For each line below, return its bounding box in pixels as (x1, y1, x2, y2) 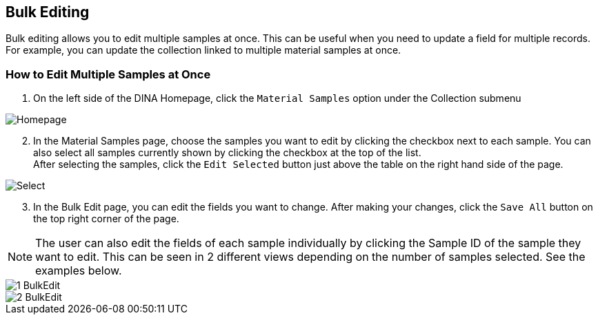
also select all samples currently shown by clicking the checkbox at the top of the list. (33, 147, 421, 159)
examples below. (35, 264, 122, 278)
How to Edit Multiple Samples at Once (6, 67, 211, 81)
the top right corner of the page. (33, 213, 179, 225)
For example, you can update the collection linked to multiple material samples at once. (6, 44, 401, 56)
